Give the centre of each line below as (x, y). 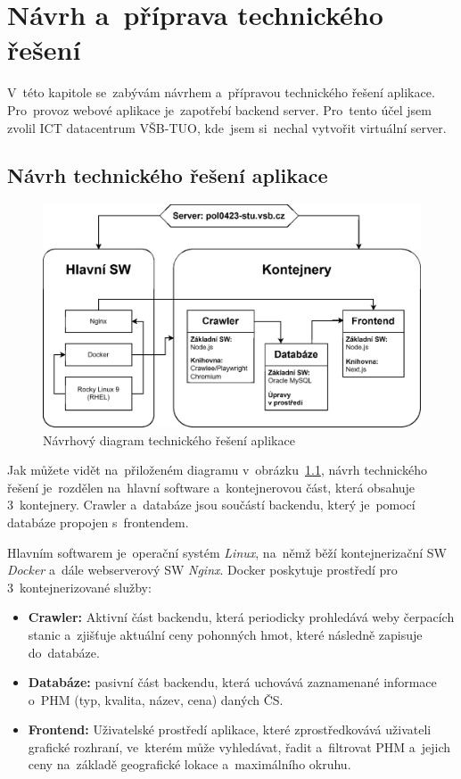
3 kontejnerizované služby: (79, 587)
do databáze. (64, 652)
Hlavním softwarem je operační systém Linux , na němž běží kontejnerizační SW (227, 552)
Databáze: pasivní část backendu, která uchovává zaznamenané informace (232, 682)
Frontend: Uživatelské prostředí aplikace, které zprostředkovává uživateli (230, 729)
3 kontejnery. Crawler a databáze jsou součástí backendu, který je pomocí (211, 505)
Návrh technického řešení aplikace (168, 175)
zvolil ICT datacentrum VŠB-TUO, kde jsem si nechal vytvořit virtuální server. (227, 127)
